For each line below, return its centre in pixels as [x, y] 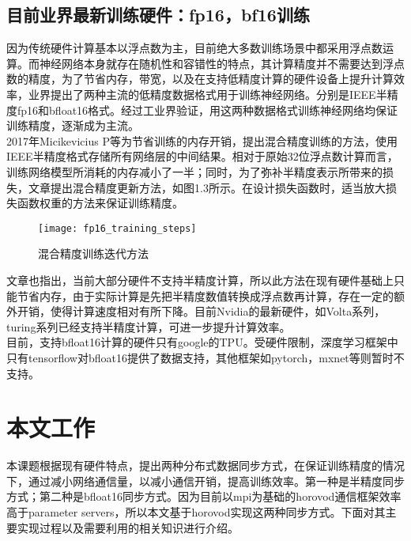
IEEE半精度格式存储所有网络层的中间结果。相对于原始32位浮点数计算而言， [202, 156]
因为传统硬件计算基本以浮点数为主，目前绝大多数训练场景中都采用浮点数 [194, 48]
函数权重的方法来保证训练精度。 [100, 203]
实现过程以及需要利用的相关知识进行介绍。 [128, 527]
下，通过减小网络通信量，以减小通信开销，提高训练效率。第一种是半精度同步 [205, 480]
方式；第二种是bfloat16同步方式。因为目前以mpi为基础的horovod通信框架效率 [204, 496]
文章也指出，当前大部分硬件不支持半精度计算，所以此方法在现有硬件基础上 [200, 280]
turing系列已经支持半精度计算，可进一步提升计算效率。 [149, 326]
